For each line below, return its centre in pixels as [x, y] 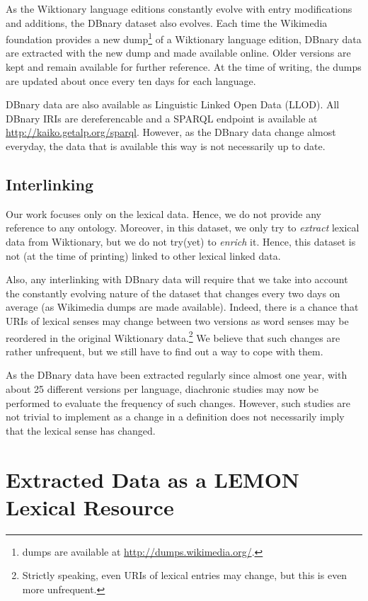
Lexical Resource [90, 506]
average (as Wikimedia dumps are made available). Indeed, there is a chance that [182, 307]
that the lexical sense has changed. [81, 430]
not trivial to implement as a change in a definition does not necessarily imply [175, 417]
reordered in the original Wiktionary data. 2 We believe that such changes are [173, 336]
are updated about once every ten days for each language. [131, 80]
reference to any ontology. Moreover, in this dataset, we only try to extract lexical [183, 228]
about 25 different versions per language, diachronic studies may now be [162, 388]
